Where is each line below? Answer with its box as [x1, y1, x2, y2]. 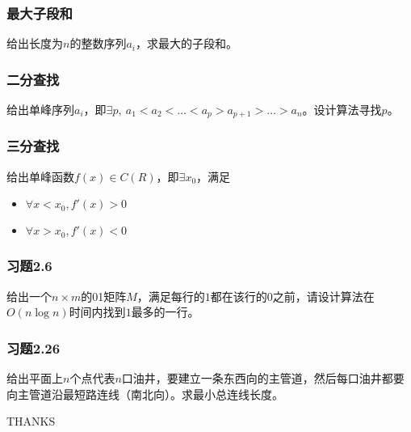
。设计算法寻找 [302, 101, 382, 118]
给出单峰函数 [6, 167, 74, 184]
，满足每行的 [136, 287, 205, 304]
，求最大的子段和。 [135, 35, 237, 52]
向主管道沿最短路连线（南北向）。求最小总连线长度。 [6, 385, 283, 402]
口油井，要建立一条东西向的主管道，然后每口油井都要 [121, 369, 405, 386]
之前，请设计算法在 [272, 287, 375, 304]
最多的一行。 [131, 303, 199, 320]
